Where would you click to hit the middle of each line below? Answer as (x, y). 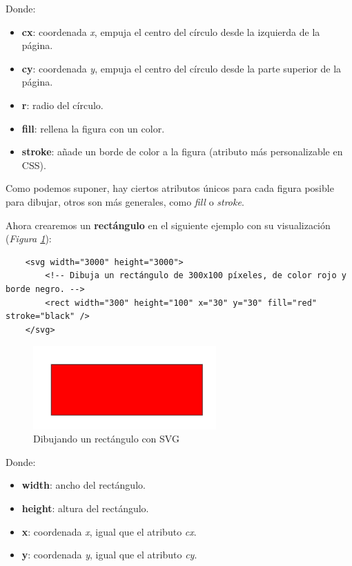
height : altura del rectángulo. (85, 508)
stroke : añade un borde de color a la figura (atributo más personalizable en (182, 152)
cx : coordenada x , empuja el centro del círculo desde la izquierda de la (171, 31)
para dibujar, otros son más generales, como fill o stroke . (125, 201)
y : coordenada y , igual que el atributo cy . (109, 555)
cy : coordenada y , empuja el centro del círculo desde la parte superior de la (182, 68)
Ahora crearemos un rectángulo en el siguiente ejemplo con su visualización (168, 225)
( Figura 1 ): (29, 238)
